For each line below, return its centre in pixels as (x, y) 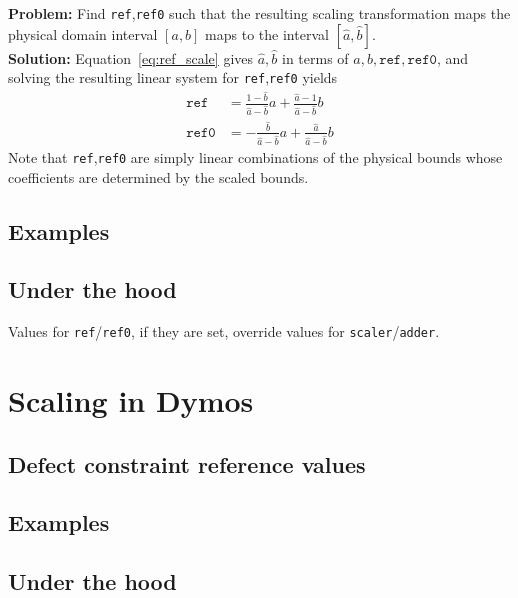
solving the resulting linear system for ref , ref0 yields (173, 77)
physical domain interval (83, 33)
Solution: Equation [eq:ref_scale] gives (131, 57)
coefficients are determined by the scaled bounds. (158, 176)
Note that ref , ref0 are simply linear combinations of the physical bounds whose (255, 156)
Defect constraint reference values (187, 463)
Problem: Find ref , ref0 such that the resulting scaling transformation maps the (259, 13)
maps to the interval (267, 33)
